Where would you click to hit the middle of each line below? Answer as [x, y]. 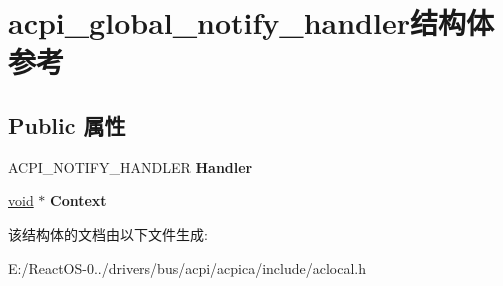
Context [78, 200]
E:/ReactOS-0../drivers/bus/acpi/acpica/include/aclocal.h [187, 267]
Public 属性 [67, 124]
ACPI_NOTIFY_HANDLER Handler [130, 166]
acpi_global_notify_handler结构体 [251, 22]
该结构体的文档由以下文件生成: [108, 233]
